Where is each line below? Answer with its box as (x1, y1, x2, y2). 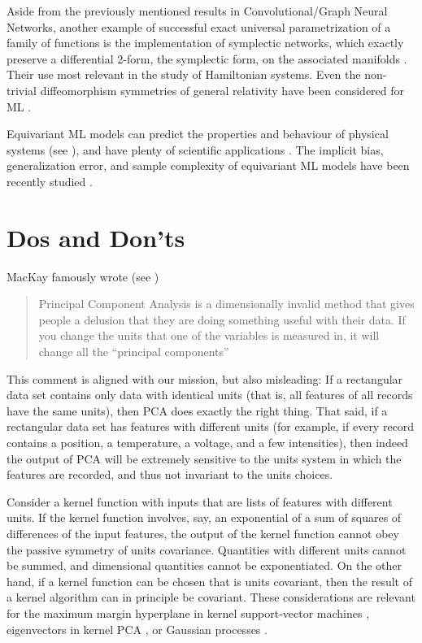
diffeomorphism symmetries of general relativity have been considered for (40, 81, 405, 98)
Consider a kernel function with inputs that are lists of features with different (7, 493, 393, 510)
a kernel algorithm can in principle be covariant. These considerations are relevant (7, 589, 415, 606)
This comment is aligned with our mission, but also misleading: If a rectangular (7, 370, 403, 387)
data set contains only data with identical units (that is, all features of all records (7, 386, 413, 403)
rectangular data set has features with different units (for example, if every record (7, 418, 415, 435)
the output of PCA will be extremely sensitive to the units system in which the (7, 450, 402, 467)
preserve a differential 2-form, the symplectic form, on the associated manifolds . (7, 50, 407, 67)
